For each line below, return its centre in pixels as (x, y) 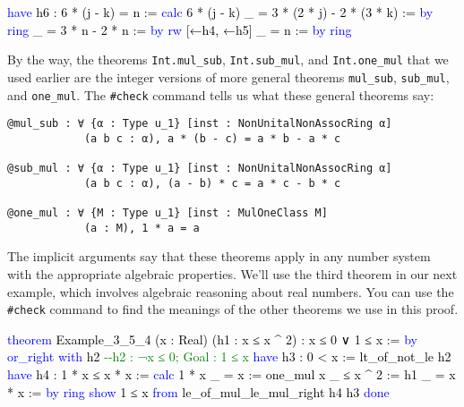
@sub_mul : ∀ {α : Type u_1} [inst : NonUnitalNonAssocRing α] (200, 169)
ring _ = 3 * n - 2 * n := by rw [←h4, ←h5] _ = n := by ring (180, 29)
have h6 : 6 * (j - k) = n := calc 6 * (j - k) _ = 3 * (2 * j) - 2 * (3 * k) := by (220, 12)
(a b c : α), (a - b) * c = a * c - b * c (212, 183)
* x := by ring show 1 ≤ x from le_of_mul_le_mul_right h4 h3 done (198, 391)
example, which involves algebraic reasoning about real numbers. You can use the (231, 291)
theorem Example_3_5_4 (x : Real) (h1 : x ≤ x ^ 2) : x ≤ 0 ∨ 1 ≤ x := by (212, 339)
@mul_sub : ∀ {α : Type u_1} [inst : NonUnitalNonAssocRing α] (200, 124)
